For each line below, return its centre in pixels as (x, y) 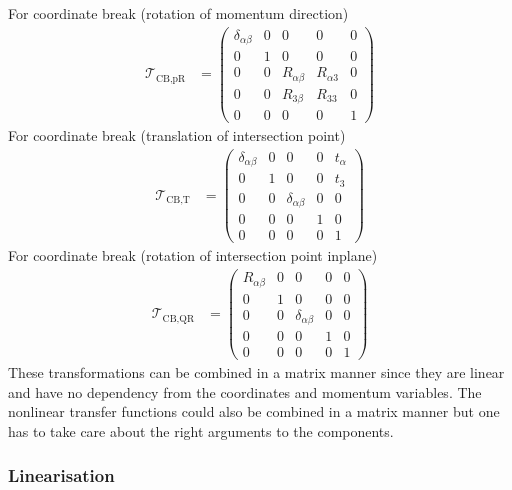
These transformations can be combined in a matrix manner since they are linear (256, 372)
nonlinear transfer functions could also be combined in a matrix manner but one (254, 411)
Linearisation (61, 475)
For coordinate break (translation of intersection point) (177, 135)
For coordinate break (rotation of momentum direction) (178, 13)
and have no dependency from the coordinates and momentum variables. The (245, 391)
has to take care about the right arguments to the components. (201, 430)
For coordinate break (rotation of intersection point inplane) (193, 255)
